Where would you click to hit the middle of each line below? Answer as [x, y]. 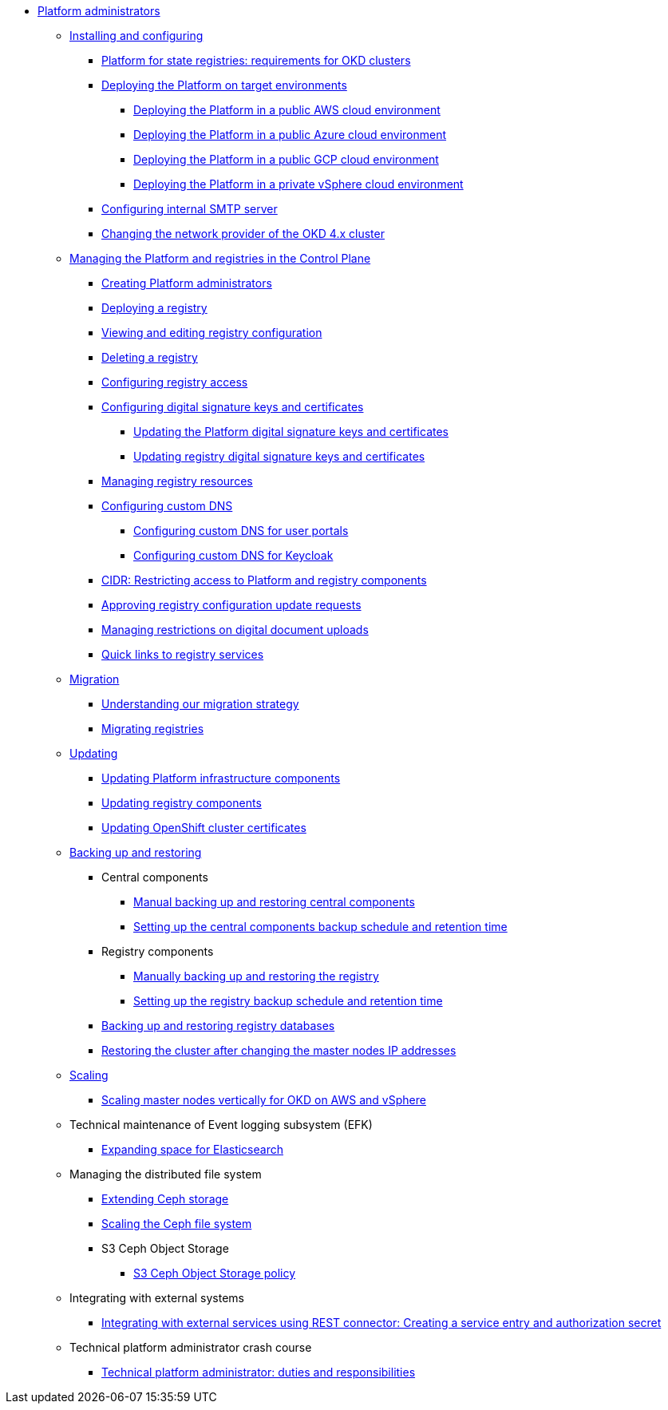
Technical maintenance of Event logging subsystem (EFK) [221, 1125]
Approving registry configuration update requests [231, 605]
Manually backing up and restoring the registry [256, 976]
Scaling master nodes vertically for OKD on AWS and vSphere [264, 1100]
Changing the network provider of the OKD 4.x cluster [243, 234]
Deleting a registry [150, 357]
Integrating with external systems [157, 1298]
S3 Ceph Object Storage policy [215, 1273]
